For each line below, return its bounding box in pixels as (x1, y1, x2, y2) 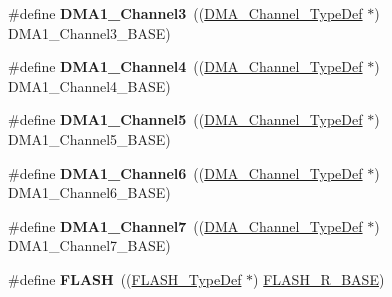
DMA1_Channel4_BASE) (8, 75, 171, 96)
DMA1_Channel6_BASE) (8, 182, 171, 203)
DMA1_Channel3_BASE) (8, 22, 171, 43)
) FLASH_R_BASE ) (253, 268, 385, 289)
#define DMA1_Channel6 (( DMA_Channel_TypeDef (8, 162, 363, 183)
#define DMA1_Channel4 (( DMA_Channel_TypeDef (8, 56, 363, 77)
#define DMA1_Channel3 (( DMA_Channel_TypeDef (8, 3, 363, 23)
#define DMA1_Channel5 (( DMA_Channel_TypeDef (8, 109, 363, 130)
